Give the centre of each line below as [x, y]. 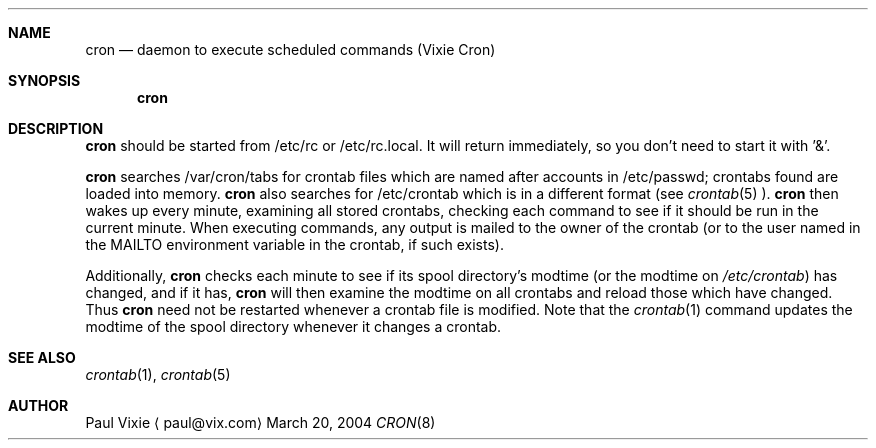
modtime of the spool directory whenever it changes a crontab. [293, 326]
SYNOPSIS [44, 80]
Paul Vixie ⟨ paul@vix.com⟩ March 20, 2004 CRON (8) [260, 422]
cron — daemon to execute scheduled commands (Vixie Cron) [290, 49]
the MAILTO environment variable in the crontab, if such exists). [294, 244]
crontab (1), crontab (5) [158, 374]
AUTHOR [38, 405]
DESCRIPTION [56, 128]
